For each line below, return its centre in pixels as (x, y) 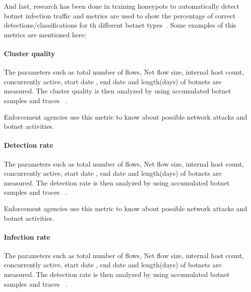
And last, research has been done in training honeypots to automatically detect (122, 6)
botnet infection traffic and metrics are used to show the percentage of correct (120, 15)
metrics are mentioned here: (45, 34)
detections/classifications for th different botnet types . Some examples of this (120, 25)
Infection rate (27, 237)
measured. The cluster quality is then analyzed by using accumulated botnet (118, 91)
